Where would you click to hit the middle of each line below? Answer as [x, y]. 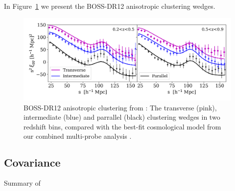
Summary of [22, 183]
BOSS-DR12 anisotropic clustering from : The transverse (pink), [120, 107]
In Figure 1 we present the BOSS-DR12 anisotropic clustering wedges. [110, 6]
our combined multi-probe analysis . [78, 136]
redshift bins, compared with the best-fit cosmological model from [122, 126]
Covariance [32, 162]
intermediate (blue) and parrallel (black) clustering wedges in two [122, 117]
